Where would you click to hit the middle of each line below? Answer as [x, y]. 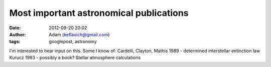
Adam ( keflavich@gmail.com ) [79, 34]
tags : [15, 42]
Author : [18, 34]
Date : [15, 28]
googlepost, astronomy [73, 42]
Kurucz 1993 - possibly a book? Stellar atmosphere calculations [75, 58]
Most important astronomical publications [99, 13]
